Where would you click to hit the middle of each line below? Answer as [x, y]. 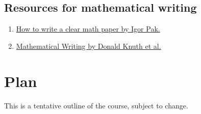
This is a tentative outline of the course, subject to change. [96, 105]
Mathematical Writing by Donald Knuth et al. [89, 46]
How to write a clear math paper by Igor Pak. [88, 29]
